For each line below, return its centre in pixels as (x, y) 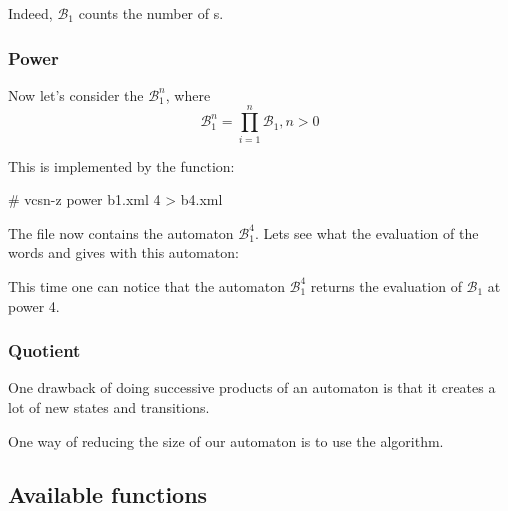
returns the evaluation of (386, 285)
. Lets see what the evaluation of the (366, 232)
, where (188, 94)
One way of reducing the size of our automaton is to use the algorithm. (226, 440)
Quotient (44, 350)
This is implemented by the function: (121, 165)
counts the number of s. (151, 13)
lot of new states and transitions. (109, 406)
